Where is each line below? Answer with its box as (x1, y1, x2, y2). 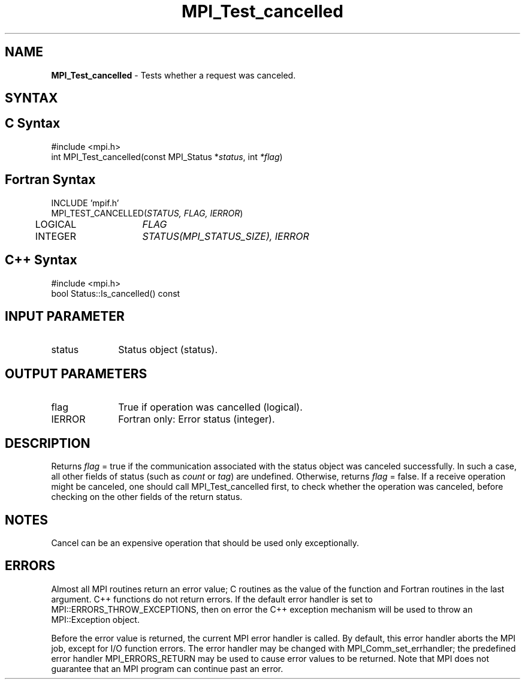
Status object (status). (118, 343, 218, 356)
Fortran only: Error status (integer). (118, 413, 275, 426)
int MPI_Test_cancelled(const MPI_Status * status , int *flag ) (51, 151, 283, 162)
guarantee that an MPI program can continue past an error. (51, 663, 283, 674)
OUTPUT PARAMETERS (5, 366, 147, 381)
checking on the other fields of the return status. (51, 492, 243, 502)
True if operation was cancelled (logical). (118, 401, 303, 414)
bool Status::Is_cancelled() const (51, 288, 180, 299)
